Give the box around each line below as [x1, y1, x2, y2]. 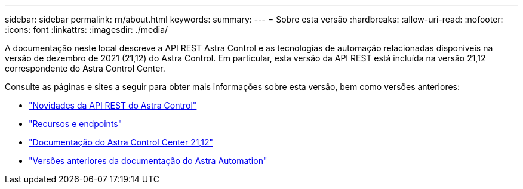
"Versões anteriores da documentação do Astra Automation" [29, 156, 267, 166]
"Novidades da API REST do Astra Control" [29, 100, 197, 110]
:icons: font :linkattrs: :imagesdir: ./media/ [5, 24, 168, 35]
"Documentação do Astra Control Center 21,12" [29, 137, 213, 147]
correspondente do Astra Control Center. [5, 63, 165, 73]
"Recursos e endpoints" [29, 119, 122, 129]
